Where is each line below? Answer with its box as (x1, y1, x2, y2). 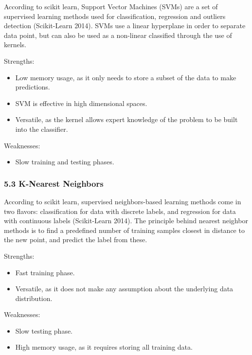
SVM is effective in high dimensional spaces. (15, 98, 147, 108)
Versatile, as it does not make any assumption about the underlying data (15, 284, 234, 294)
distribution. (15, 293, 53, 303)
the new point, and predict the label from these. (4, 234, 147, 245)
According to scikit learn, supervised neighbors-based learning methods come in (4, 196, 241, 206)
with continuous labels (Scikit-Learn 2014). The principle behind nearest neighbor (4, 215, 248, 226)
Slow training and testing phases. (15, 157, 114, 167)
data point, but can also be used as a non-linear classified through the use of (4, 30, 232, 40)
